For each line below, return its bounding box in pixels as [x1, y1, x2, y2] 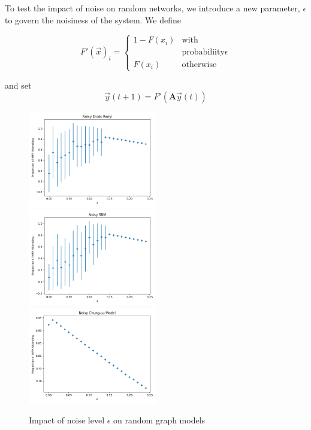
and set [5, 78, 32, 91]
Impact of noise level [29, 414, 105, 426]
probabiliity [182, 48, 225, 57]
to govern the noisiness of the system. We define [5, 13, 181, 26]
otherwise [182, 60, 217, 69]
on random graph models [113, 414, 206, 426]
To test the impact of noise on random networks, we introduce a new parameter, [5, 2, 300, 14]
